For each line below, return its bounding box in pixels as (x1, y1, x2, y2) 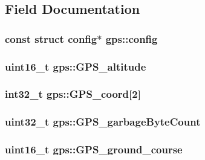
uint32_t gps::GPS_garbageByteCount (5, 114, 201, 129)
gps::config (105, 31, 158, 46)
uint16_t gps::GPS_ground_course (5, 142, 183, 157)
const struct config (5, 31, 97, 46)
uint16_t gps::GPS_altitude (5, 59, 146, 74)
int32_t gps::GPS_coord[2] (5, 86, 141, 101)
